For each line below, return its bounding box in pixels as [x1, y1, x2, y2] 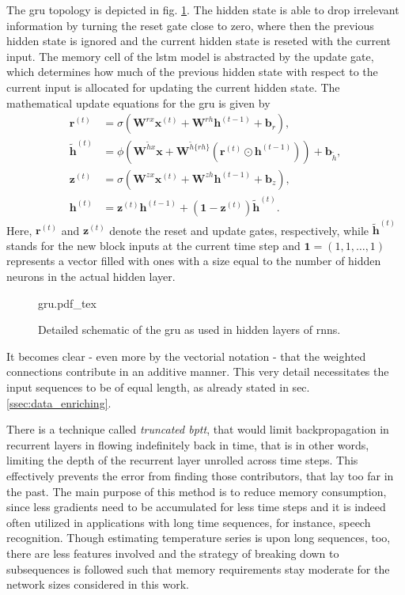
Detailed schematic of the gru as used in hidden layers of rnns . [38, 321, 341, 338]
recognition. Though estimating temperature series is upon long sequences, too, [6, 529, 391, 546]
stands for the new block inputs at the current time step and [6, 237, 301, 253]
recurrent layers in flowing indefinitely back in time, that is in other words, [6, 436, 369, 453]
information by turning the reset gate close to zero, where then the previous [6, 17, 374, 33]
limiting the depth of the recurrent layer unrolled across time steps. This [6, 452, 358, 468]
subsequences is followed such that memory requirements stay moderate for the [6, 560, 390, 577]
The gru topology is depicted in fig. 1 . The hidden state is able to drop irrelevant [6, 2, 399, 17]
